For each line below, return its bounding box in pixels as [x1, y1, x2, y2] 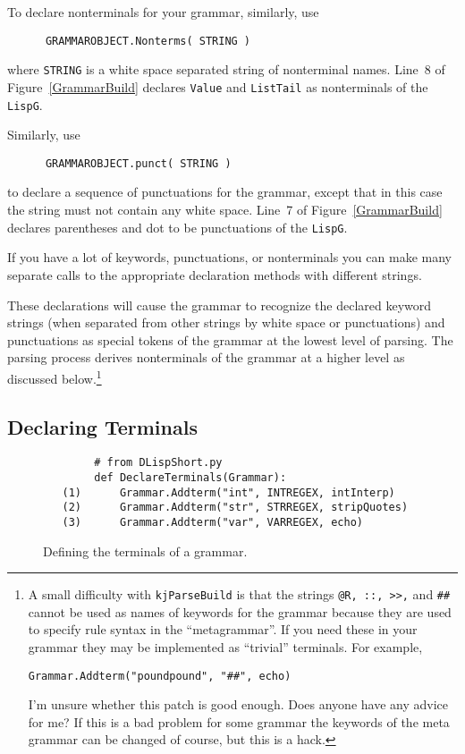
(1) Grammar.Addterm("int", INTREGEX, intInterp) [62, 486, 395, 499]
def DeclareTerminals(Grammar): [94, 470, 287, 484]
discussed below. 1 [7, 366, 102, 387]
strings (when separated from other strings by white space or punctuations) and [7, 313, 445, 332]
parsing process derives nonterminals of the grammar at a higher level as [7, 348, 405, 367]
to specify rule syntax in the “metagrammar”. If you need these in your [28, 620, 418, 639]
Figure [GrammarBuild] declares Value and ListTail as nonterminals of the [7, 77, 428, 96]
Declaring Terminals [7, 412, 198, 440]
